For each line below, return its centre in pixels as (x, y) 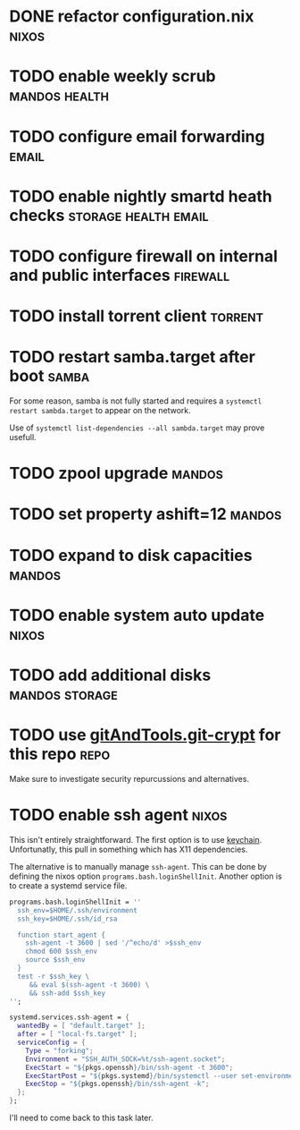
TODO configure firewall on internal (144, 256)
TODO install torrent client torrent (137, 316)
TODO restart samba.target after (133, 357)
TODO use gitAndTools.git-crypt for (145, 735)
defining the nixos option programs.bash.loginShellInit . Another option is (146, 876)
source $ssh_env (56, 960)
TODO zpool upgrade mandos (116, 474)
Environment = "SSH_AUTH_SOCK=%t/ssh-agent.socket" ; (125, 1059)
